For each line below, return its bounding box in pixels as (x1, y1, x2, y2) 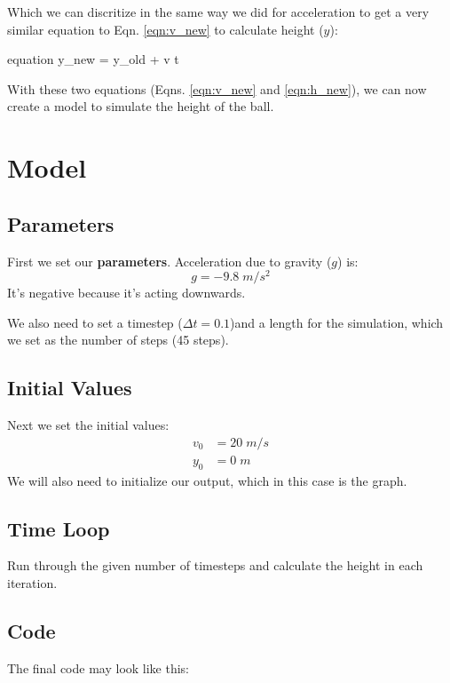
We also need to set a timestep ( (7, 313, 183, 331)
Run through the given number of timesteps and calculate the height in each (7, 556, 423, 575)
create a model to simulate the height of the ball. (7, 97, 274, 115)
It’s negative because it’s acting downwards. (7, 283, 246, 302)
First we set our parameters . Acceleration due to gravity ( (7, 251, 332, 270)
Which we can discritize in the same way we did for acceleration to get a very (7, 3, 430, 20)
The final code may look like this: (7, 658, 190, 677)
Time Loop (7, 514, 110, 542)
